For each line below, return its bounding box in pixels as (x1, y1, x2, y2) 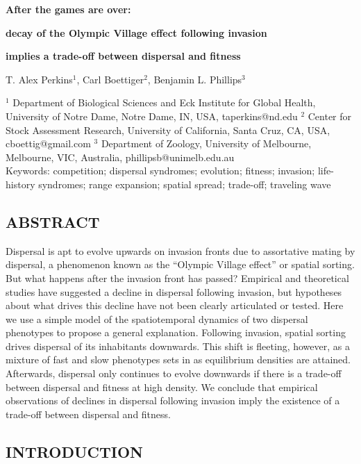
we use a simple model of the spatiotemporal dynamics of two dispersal (6, 311, 308, 326)
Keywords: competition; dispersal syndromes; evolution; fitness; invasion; (6, 163, 315, 178)
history (6, 176, 35, 191)
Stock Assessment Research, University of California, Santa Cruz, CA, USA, (6, 122, 330, 137)
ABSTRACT (6, 210, 100, 232)
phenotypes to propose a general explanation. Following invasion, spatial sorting (6, 325, 346, 340)
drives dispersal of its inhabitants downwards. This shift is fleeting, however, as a (6, 338, 350, 353)
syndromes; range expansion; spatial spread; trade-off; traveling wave (38, 176, 331, 191)
